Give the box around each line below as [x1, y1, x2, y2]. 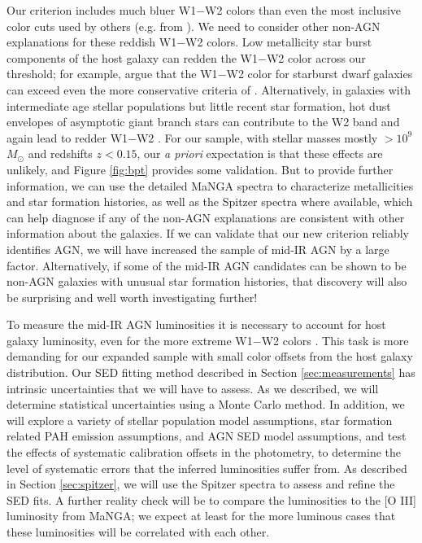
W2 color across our [266, 49, 366, 66]
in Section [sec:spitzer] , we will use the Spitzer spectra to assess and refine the [7, 475, 395, 493]
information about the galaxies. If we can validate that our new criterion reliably [7, 225, 409, 242]
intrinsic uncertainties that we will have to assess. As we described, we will [7, 379, 379, 396]
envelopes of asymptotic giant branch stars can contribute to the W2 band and [7, 113, 400, 130]
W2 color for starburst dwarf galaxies [226, 65, 413, 82]
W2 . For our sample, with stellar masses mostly [136, 129, 378, 146]
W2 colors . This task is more [261, 331, 409, 348]
